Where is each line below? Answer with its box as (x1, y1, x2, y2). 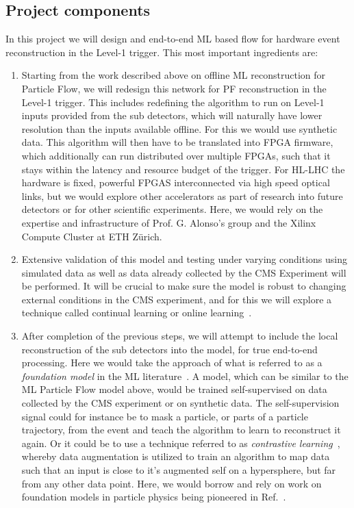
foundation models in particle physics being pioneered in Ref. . (21, 490, 286, 504)
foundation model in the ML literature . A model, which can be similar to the (21, 368, 349, 383)
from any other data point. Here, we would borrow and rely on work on (21, 476, 322, 490)
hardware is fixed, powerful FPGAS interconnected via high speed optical (21, 175, 330, 190)
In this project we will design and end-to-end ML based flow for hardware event (5, 31, 340, 46)
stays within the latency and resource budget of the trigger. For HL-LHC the (21, 162, 345, 176)
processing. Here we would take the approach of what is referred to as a (21, 355, 323, 370)
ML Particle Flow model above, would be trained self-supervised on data (21, 382, 327, 396)
